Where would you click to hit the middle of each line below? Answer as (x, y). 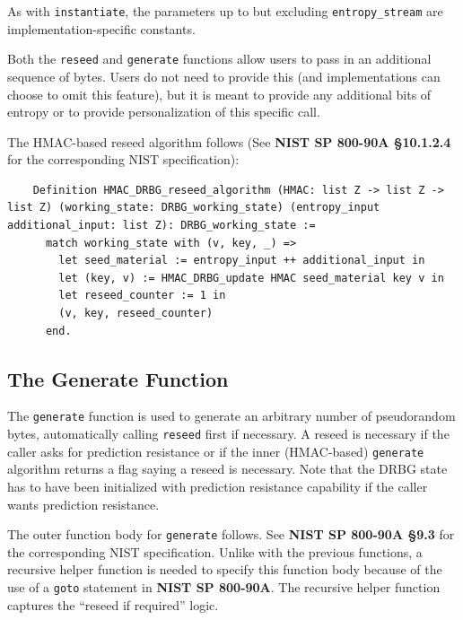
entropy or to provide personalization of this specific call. (164, 112)
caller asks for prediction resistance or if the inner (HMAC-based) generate (216, 451)
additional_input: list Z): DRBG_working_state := (162, 226)
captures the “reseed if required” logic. (113, 604)
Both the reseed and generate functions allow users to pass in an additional (219, 59)
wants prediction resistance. (83, 504)
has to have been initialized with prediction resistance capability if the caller (218, 486)
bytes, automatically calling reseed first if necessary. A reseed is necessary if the (228, 434)
